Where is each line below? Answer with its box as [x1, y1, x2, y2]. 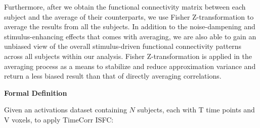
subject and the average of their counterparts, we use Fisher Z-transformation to [4, 11, 254, 22]
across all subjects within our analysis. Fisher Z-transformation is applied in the [4, 50, 252, 61]
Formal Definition [4, 87, 67, 98]
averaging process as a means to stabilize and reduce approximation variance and [4, 60, 256, 71]
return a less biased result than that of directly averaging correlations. [4, 71, 222, 81]
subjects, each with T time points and [137, 104, 255, 115]
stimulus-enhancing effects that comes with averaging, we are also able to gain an [4, 31, 256, 41]
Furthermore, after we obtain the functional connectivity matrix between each [4, 2, 246, 12]
